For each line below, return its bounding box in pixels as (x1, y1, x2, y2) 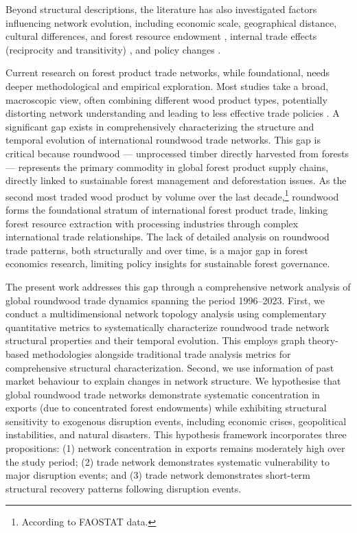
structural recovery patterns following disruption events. (5, 481, 242, 495)
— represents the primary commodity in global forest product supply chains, (5, 159, 329, 174)
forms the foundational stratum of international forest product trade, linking (5, 202, 328, 216)
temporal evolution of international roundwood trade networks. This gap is (5, 133, 321, 147)
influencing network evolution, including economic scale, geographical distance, (5, 15, 337, 30)
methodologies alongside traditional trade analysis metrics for (32, 346, 291, 361)
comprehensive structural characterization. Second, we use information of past (5, 360, 334, 374)
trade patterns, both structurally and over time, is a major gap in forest (5, 242, 308, 257)
